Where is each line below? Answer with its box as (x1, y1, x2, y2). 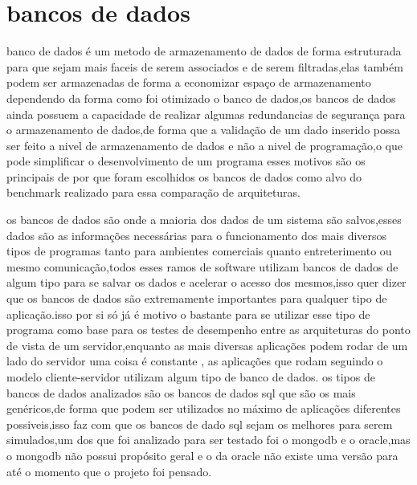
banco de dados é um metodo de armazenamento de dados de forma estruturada (6, 43, 402, 59)
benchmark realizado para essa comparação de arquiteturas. (6, 184, 301, 201)
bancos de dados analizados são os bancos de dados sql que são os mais (6, 384, 356, 401)
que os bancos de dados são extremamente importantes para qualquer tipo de (6, 290, 387, 307)
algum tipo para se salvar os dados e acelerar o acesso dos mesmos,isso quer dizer (6, 274, 407, 291)
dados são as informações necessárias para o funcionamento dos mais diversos (6, 226, 387, 243)
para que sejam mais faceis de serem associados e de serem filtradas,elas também (6, 58, 403, 75)
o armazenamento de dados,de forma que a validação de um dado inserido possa (6, 121, 401, 138)
